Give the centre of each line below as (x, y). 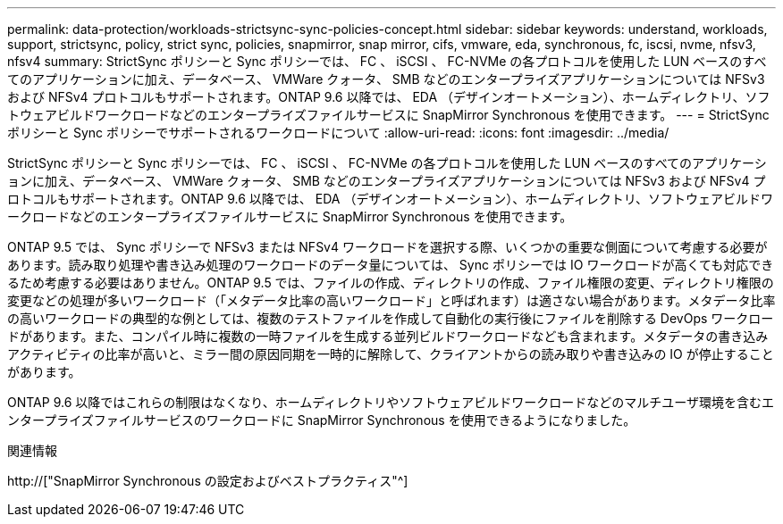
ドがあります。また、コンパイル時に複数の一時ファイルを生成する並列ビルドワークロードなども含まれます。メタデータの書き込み (388, 336)
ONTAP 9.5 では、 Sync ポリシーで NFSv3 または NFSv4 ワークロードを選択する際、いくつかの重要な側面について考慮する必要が (387, 247)
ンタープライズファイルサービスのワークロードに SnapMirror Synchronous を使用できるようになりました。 (322, 420)
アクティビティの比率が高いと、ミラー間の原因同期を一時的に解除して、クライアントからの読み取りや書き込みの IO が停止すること (391, 354)
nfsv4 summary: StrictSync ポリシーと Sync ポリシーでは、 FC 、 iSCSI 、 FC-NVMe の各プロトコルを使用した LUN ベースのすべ (387, 61)
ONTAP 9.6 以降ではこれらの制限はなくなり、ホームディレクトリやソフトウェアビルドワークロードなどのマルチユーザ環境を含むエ (391, 402)
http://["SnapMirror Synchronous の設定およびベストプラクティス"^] (208, 481)
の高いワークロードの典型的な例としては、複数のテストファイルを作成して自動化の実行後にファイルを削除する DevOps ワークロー (391, 318)
